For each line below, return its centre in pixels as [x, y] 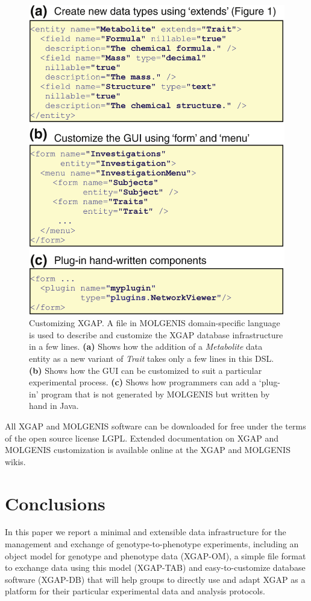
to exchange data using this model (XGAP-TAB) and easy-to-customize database [155, 567]
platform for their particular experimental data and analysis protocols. [135, 591]
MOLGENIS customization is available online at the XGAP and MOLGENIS [148, 450]
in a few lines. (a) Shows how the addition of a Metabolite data [146, 346]
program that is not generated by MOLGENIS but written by [155, 394]
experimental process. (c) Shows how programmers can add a [143, 382]
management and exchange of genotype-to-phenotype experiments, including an [152, 544]
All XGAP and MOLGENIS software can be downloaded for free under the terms [155, 426]
